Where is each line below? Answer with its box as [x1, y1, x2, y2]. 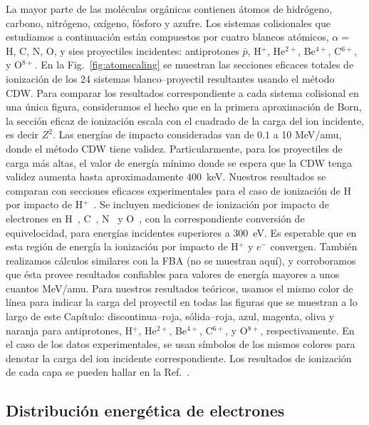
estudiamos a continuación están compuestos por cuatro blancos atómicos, [6, 29, 329, 44]
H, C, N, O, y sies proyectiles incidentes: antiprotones [6, 43, 239, 58]
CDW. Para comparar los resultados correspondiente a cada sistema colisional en [6, 85, 359, 100]
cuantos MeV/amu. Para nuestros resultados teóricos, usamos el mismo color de [6, 280, 353, 295]
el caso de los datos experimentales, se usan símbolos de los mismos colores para [6, 337, 355, 352]
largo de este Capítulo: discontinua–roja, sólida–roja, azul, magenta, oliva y [6, 309, 335, 324]
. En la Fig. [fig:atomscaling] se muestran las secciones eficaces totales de [34, 57, 354, 72]
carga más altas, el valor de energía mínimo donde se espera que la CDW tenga [6, 155, 352, 170]
